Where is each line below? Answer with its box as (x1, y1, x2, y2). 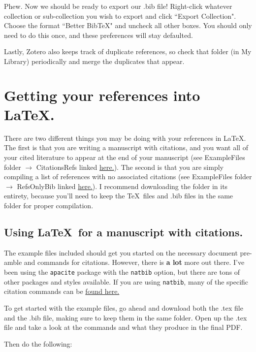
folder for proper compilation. (4, 200, 94, 211)
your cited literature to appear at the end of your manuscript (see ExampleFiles (4, 152, 245, 162)
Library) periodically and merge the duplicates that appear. (4, 56, 185, 66)
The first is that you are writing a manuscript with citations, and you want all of (4, 142, 248, 153)
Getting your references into (4, 85, 200, 105)
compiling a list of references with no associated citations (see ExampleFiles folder (4, 171, 252, 182)
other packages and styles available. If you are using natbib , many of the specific (4, 276, 249, 287)
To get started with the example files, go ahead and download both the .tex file (4, 302, 243, 313)
